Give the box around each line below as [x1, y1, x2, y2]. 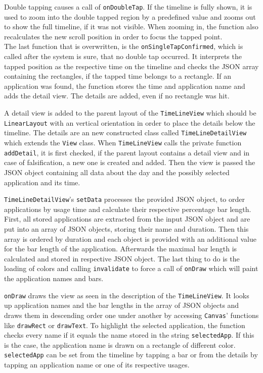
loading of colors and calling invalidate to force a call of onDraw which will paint [4, 263, 258, 274]
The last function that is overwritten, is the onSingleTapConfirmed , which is [4, 41, 243, 51]
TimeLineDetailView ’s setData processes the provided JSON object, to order [4, 194, 245, 204]
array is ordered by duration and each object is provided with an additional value [4, 233, 256, 244]
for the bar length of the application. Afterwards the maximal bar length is [4, 243, 237, 254]
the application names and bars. [4, 273, 104, 283]
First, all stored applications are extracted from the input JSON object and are [4, 214, 250, 224]
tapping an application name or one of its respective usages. [4, 359, 190, 370]
